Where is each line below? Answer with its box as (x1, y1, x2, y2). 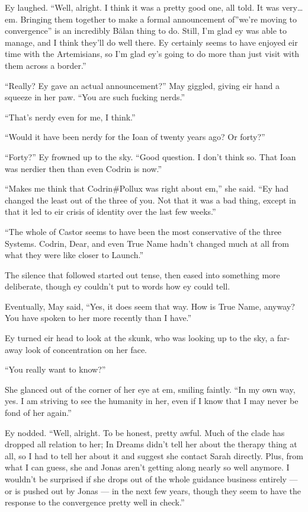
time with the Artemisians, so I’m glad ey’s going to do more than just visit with (5, 47, 300, 60)
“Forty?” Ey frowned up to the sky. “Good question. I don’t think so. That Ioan (5, 150, 296, 163)
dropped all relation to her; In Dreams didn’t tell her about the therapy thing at (5, 438, 297, 450)
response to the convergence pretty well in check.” (5, 496, 185, 508)
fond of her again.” (5, 406, 72, 419)
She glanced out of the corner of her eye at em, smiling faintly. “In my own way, (5, 383, 296, 395)
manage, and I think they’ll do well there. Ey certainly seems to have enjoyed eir (5, 36, 298, 48)
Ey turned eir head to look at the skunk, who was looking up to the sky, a (5, 332, 275, 344)
